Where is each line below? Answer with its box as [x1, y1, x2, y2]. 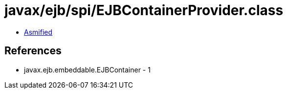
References [4, 45, 62, 57]
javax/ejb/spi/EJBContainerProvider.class [4, 2, 284, 19]
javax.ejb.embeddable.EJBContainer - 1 [24, 65, 151, 74]
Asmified [24, 27, 53, 36]
